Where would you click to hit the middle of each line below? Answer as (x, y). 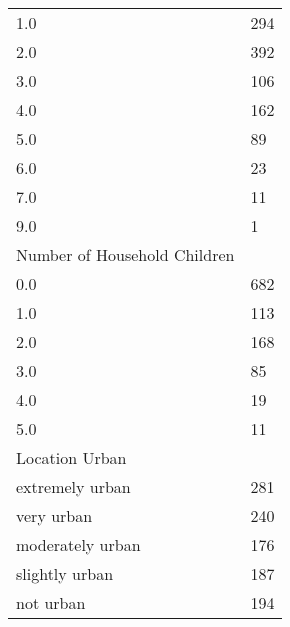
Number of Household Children (125, 254)
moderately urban (78, 544)
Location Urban (71, 457)
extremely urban (73, 486)
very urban (54, 515)
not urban (51, 602)
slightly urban (65, 573)
